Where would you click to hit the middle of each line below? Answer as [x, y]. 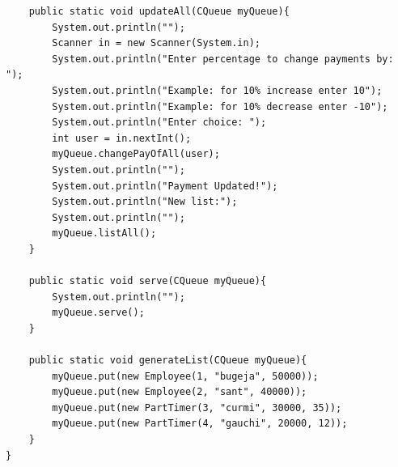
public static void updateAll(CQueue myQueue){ [159, 11]
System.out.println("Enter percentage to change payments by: [223, 59]
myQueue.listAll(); [104, 234]
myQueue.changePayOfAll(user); [136, 154]
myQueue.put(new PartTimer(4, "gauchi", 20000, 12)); [200, 424]
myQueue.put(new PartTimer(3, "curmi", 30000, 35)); [197, 408]
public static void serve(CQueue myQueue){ [148, 281]
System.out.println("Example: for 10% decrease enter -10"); [220, 106]
